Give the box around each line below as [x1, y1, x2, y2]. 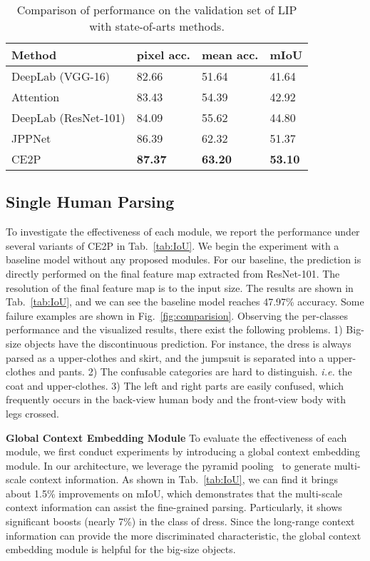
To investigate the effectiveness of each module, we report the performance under [6, 224, 360, 239]
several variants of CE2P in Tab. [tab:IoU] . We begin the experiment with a [6, 238, 339, 253]
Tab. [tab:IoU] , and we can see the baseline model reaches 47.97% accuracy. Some [6, 294, 364, 309]
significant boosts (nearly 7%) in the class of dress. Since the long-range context [6, 514, 355, 529]
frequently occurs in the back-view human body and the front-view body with [6, 392, 346, 407]
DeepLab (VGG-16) [11, 68, 111, 84]
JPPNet [11, 130, 51, 146]
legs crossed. [6, 405, 59, 420]
